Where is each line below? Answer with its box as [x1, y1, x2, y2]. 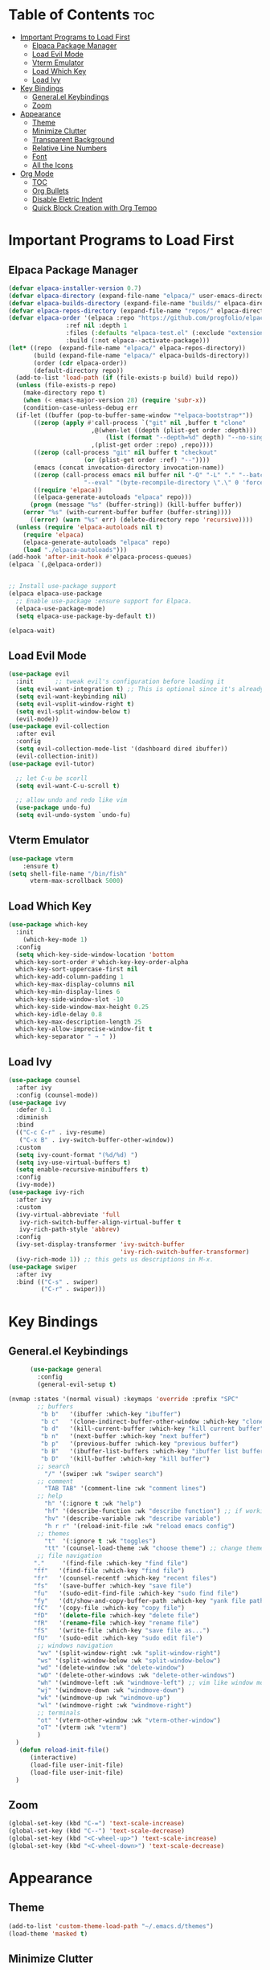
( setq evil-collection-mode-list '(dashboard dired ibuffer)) [15, 745, 228, 753]
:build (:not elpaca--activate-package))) [65, 337, 211, 345]
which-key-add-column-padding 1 [15, 973, 125, 981]
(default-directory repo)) [33, 366, 125, 374]
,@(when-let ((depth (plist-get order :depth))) [91, 426, 257, 435]
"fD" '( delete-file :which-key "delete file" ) [33, 1612, 199, 1620]
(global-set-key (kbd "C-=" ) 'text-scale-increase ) [8, 1820, 185, 1828]
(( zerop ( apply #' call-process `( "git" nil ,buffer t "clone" [33, 419, 247, 427]
